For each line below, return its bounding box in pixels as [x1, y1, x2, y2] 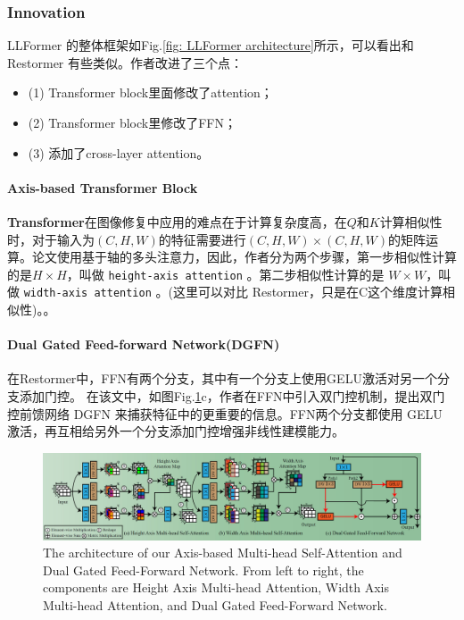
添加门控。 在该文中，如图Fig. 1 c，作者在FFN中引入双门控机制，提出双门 [19, 387, 445, 406]
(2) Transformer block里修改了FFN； [28, 113, 236, 131]
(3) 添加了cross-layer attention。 [28, 143, 210, 162]
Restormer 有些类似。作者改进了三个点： [7, 53, 243, 71]
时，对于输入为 [7, 230, 95, 248]
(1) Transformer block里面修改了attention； [28, 83, 273, 102]
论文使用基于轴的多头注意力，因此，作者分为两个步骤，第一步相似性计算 [31, 247, 457, 266]
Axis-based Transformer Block [7, 178, 198, 197]
